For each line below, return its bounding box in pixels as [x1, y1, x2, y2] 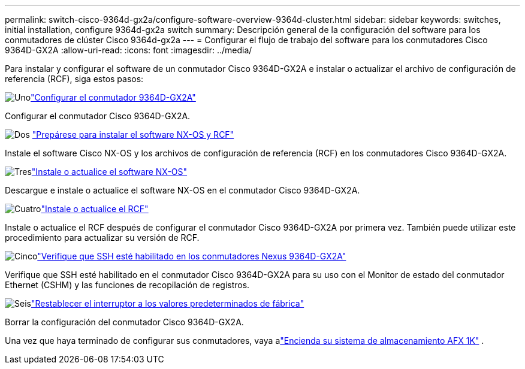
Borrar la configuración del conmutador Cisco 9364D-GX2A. [5, 317, 244, 327]
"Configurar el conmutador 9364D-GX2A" [31, 92, 196, 102]
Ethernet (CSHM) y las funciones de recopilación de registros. [5, 280, 250, 290]
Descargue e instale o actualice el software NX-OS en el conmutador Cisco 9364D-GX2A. [5, 185, 360, 195]
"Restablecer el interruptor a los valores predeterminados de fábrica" [31, 298, 304, 308]
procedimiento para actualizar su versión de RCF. [5, 232, 200, 243]
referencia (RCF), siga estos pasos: [5, 74, 144, 84]
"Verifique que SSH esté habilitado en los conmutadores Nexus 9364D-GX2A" [37, 251, 346, 261]
